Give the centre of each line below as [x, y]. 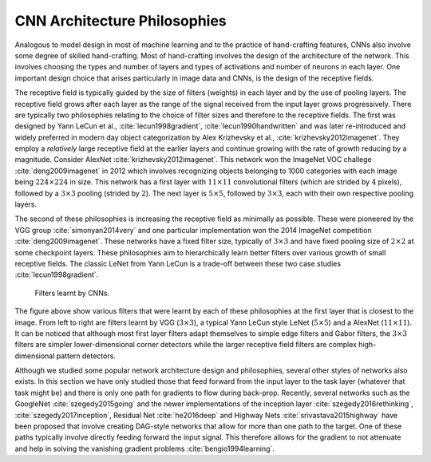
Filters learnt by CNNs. [72, 293]
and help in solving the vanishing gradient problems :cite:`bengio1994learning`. [145, 448]
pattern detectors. [86, 356]
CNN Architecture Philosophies [121, 21]
